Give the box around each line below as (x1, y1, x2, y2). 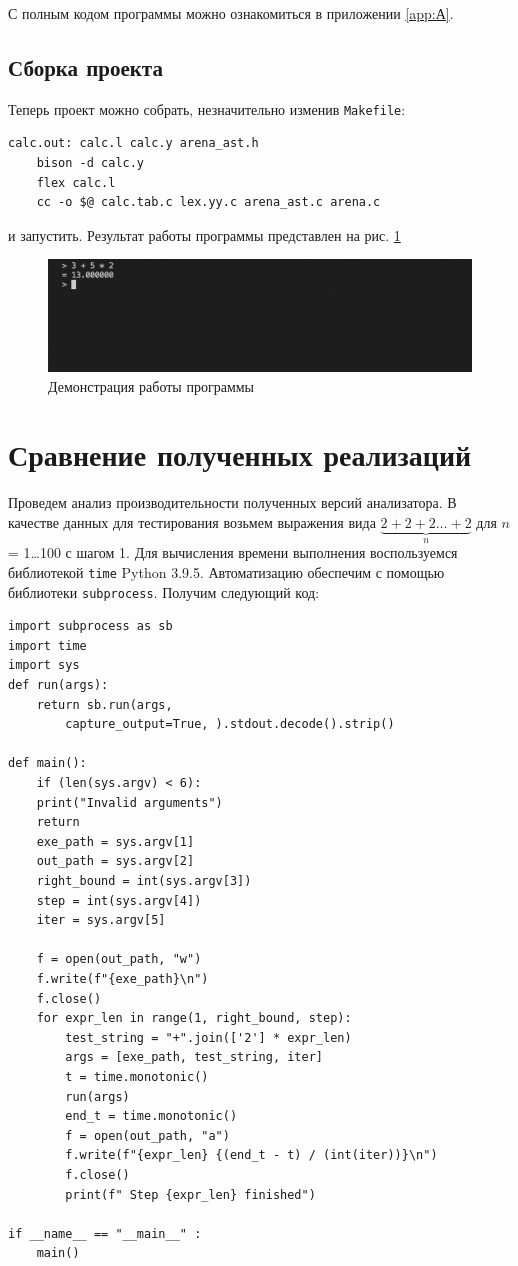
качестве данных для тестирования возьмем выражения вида (8, 511, 376, 532)
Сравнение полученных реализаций (8, 434, 472, 475)
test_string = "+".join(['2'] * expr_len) (65, 1030, 352, 1045)
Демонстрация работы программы (48, 375, 255, 396)
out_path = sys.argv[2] (36, 854, 195, 869)
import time (8, 638, 87, 653)
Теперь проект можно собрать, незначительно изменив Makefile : (8, 98, 406, 119)
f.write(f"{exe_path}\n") (36, 971, 209, 986)
